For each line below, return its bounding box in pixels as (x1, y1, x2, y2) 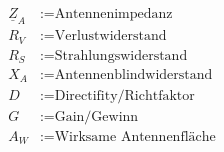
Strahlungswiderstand (54, 48, 188, 63)
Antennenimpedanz (54, 7, 173, 22)
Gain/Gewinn (54, 109, 139, 124)
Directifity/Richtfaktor (54, 88, 195, 103)
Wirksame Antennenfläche (54, 129, 216, 144)
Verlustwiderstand (54, 29, 167, 44)
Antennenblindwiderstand (54, 68, 213, 83)
